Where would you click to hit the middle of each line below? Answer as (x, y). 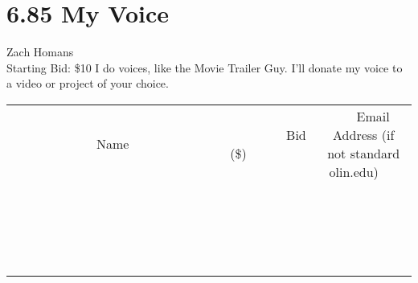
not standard (364, 153)
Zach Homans (40, 52)
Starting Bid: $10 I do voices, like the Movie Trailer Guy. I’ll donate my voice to (205, 67)
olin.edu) (354, 171)
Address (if (364, 134)
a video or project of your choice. (88, 83)
